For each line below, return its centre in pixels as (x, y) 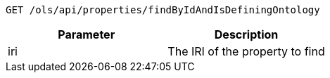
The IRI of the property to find (246, 51)
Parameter (87, 34)
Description (246, 34)
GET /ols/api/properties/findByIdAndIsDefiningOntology (163, 10)
